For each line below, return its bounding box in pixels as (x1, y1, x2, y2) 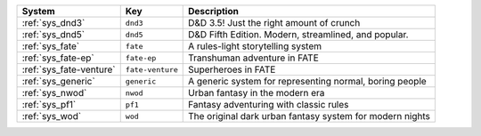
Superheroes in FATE (188, 63, 276, 76)
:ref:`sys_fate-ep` (21, 52, 95, 64)
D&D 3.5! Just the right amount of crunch (188, 17, 361, 28)
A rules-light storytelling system (188, 40, 322, 52)
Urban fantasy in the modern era (188, 87, 325, 99)
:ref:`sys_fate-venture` (21, 63, 116, 76)
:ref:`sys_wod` (21, 110, 82, 122)
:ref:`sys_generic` (21, 76, 95, 87)
